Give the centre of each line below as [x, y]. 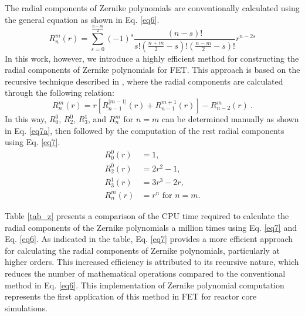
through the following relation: [60, 93]
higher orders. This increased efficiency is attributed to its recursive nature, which [152, 262]
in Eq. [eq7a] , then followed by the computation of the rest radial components [145, 130]
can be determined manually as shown [230, 119]
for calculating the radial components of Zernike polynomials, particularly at [143, 250]
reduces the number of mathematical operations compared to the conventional [145, 273]
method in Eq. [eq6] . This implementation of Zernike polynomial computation [145, 285]
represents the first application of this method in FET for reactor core [131, 296]
